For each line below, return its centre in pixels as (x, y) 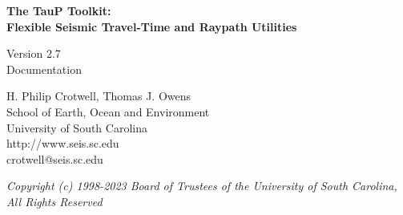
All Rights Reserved (54, 201)
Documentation (44, 69)
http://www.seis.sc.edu (63, 143)
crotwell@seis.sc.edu (55, 158)
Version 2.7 (34, 53)
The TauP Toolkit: (59, 10)
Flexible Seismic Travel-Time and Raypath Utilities (152, 26)
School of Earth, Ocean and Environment (108, 111)
